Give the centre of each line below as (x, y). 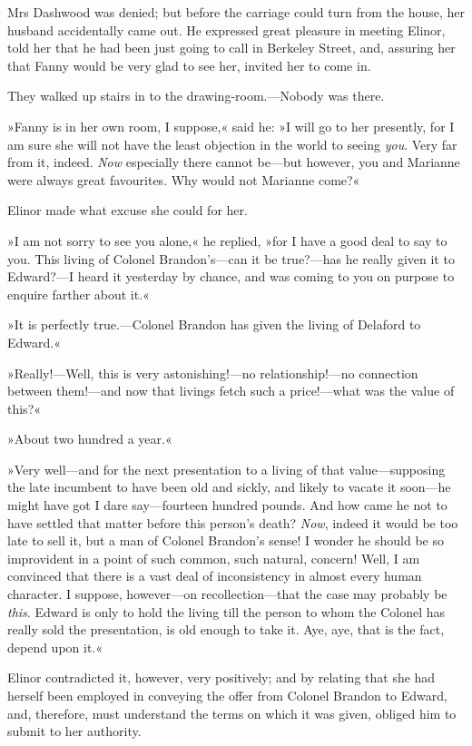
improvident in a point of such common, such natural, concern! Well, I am (214, 558)
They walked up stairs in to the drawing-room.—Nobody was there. (196, 96)
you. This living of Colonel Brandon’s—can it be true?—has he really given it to (231, 258)
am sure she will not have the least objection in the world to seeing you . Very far (232, 144)
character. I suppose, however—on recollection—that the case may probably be (227, 594)
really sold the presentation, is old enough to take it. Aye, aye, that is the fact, (226, 629)
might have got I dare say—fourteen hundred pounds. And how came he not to (227, 505)
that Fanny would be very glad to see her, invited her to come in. (189, 65)
